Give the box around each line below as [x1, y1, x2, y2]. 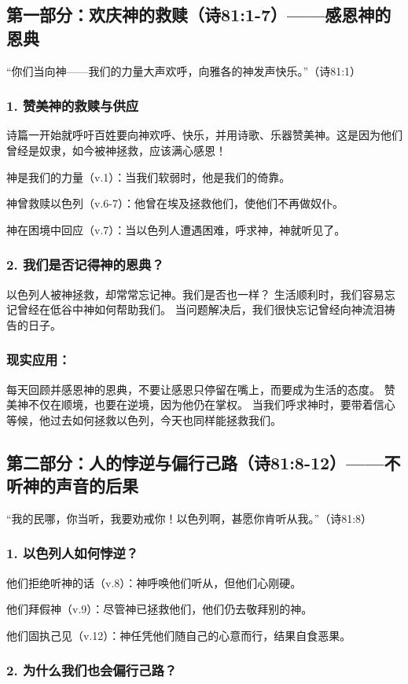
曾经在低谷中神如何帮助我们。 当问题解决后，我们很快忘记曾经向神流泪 [17, 301, 384, 318]
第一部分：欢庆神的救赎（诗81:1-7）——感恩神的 [6, 2, 391, 27]
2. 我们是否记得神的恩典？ [6, 255, 164, 274]
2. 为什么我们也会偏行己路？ [6, 660, 178, 680]
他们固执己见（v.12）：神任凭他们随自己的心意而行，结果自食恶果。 [6, 627, 351, 643]
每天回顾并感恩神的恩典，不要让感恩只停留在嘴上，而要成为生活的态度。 [6, 381, 380, 397]
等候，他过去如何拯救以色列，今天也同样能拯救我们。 [6, 411, 281, 428]
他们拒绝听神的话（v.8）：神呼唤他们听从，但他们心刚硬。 [6, 574, 302, 590]
